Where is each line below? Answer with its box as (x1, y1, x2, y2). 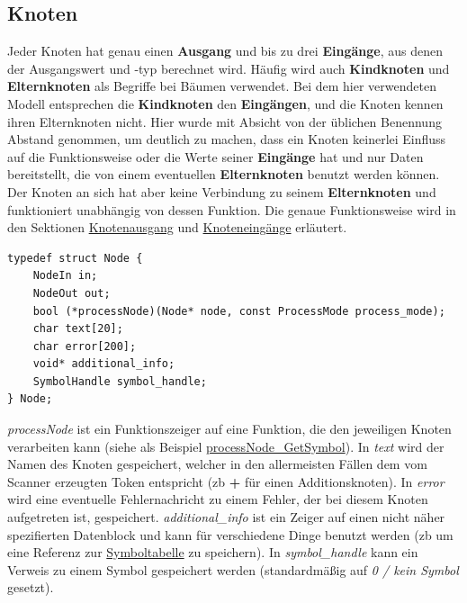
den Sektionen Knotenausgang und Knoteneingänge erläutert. (7, 218, 347, 237)
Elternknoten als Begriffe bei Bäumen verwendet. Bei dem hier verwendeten (7, 76, 436, 95)
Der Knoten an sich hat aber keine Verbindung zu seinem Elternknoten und (7, 182, 436, 201)
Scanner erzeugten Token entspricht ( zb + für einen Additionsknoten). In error (7, 472, 445, 490)
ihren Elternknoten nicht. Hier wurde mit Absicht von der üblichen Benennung (7, 112, 442, 130)
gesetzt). (7, 578, 54, 597)
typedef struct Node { (7, 251, 143, 265)
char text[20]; (32, 322, 123, 336)
